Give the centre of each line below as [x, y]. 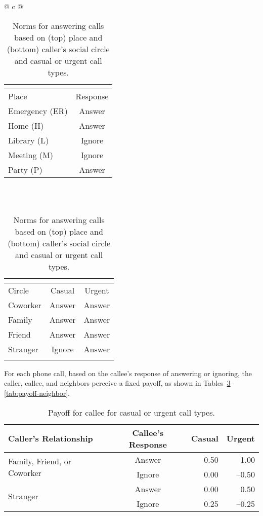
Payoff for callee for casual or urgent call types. [131, 412]
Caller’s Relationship [51, 438]
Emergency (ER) [38, 110]
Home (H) [26, 125]
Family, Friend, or [40, 461]
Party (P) [25, 169]
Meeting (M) [31, 155]
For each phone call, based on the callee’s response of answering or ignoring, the [128, 373]
